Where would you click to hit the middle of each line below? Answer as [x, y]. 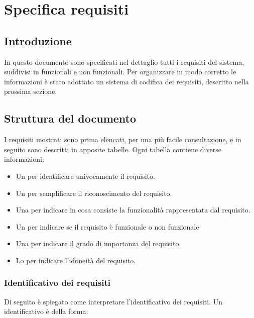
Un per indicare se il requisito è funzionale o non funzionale [107, 226]
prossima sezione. [31, 91]
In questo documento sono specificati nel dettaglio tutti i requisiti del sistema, [124, 62]
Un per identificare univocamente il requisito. [85, 176]
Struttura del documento [70, 118]
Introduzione [38, 40]
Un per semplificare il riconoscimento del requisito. [94, 193]
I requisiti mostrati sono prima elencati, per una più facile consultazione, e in [123, 139]
